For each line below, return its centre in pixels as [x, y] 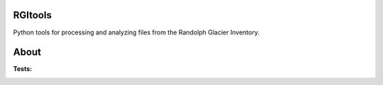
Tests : [22, 69]
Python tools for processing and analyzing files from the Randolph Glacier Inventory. [137, 32]
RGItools [33, 15]
